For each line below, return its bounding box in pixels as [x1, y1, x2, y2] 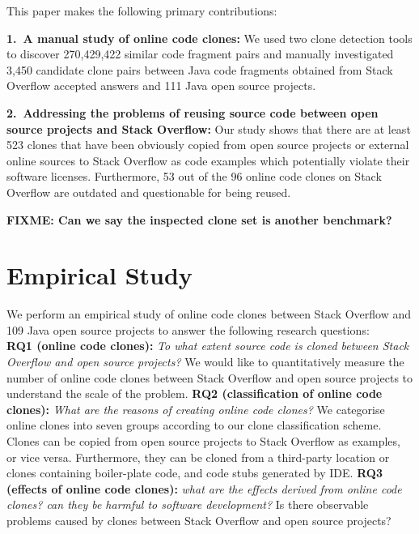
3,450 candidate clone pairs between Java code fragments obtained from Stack [6, 61, 393, 78]
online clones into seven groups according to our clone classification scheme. [6, 417, 382, 434]
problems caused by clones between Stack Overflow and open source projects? [6, 511, 391, 528]
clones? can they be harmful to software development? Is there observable [6, 496, 369, 513]
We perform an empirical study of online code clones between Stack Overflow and [6, 305, 412, 323]
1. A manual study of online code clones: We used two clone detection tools [6, 29, 413, 46]
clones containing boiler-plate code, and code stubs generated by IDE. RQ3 [6, 464, 383, 481]
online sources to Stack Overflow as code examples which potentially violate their [6, 152, 410, 169]
